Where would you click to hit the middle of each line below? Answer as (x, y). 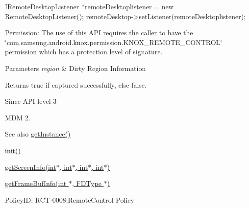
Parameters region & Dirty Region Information (75, 68)
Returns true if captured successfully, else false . (76, 84)
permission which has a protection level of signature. (84, 52)
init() (13, 150)
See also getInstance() (38, 134)
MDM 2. (18, 117)
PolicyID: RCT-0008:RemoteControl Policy (70, 199)
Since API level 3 (31, 101)
